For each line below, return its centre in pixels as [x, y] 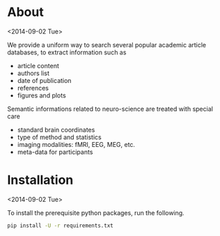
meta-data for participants [55, 152]
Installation [40, 180]
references [33, 88]
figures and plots [41, 95]
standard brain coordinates [56, 129]
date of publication [44, 80]
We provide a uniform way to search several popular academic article [107, 45]
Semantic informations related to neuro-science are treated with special [110, 109]
